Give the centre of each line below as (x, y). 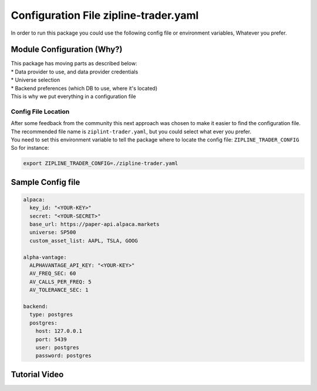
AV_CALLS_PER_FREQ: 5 (61, 282)
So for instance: (30, 148)
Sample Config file (45, 182)
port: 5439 (51, 339)
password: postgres (64, 356)
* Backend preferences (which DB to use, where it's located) (84, 88)
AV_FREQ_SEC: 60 (53, 274)
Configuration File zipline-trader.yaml (105, 15)
